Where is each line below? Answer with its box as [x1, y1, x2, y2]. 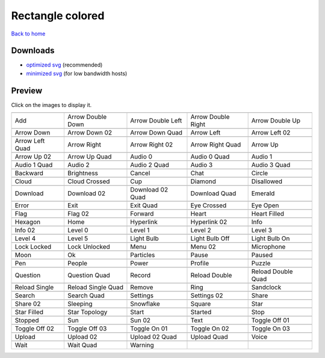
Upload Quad [190, 333, 228, 341]
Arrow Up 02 [14, 153, 51, 161]
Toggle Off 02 [14, 324, 54, 333]
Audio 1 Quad [14, 161, 53, 169]
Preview [11, 85, 43, 96]
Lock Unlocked [67, 243, 111, 251]
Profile [190, 259, 209, 267]
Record [130, 271, 150, 279]
